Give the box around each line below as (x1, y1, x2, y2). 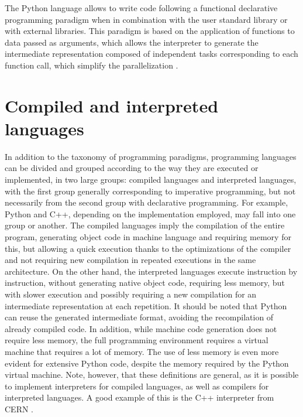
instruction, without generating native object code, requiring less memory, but (5, 276, 285, 289)
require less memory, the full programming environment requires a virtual (5, 334, 268, 346)
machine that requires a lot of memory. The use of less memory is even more (5, 345, 279, 357)
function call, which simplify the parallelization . (5, 59, 178, 71)
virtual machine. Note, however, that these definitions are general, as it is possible (5, 368, 299, 381)
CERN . (5, 402, 34, 415)
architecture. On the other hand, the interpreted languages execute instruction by (5, 265, 298, 277)
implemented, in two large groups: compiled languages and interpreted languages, (5, 173, 297, 186)
